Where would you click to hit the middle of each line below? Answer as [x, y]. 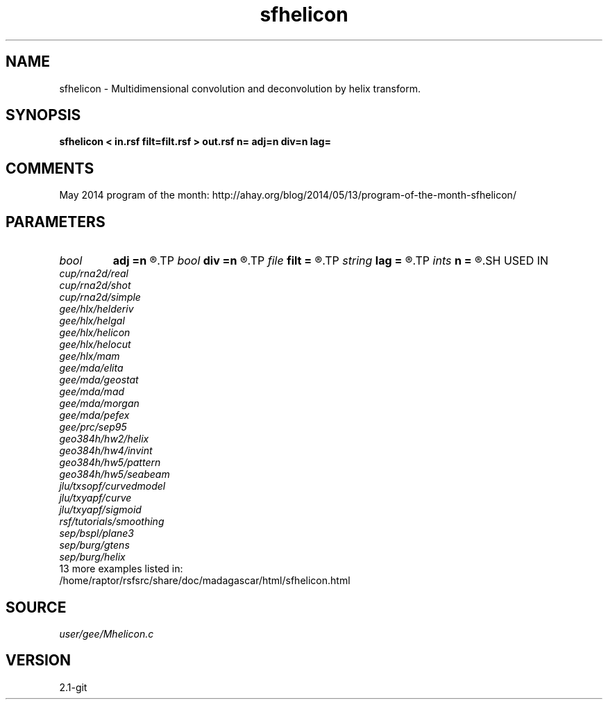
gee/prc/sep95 [93, 427]
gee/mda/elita [91, 368]
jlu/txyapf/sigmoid [100, 510]
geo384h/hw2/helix [104, 439]
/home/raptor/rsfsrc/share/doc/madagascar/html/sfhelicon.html [205, 581]
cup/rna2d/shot [95, 285]
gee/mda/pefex [94, 415]
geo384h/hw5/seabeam [115, 474]
